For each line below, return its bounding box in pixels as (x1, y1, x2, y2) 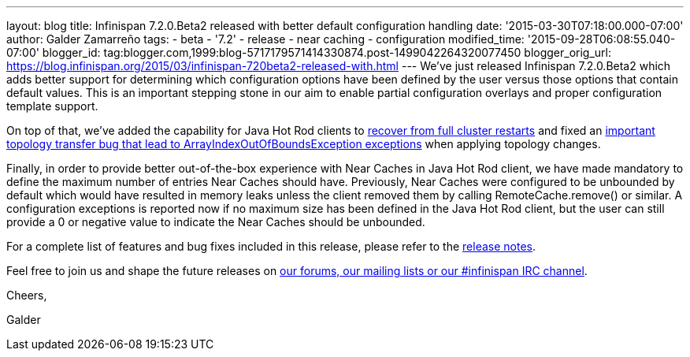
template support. (6, 99, 98, 113)
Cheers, (6, 288, 47, 302)
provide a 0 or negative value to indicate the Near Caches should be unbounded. (6, 215, 425, 229)
